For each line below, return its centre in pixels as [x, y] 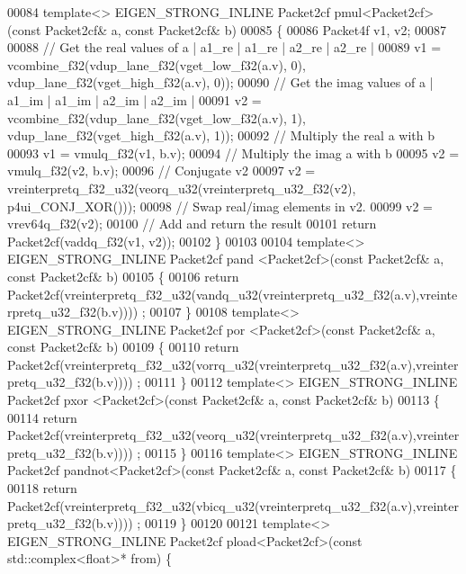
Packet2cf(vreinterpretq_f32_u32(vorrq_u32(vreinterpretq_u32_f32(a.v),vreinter [233, 364]
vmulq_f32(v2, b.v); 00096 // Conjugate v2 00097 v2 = [161, 170]
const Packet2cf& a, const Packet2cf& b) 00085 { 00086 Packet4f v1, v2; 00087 [229, 29]
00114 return [42, 417]
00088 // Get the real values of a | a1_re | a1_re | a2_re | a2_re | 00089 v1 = [224, 47]
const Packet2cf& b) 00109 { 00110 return [123, 347]
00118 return [42, 488]
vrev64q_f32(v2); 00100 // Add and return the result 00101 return [192, 224]
